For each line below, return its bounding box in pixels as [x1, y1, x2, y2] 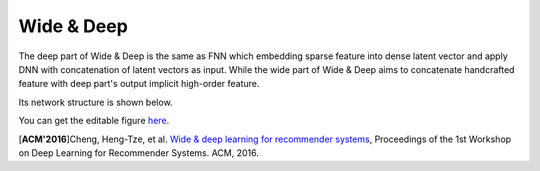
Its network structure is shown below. [18, 96, 174, 108]
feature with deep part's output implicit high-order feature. [18, 78, 260, 90]
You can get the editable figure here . [18, 115, 170, 127]
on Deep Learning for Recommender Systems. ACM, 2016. [18, 146, 260, 159]
